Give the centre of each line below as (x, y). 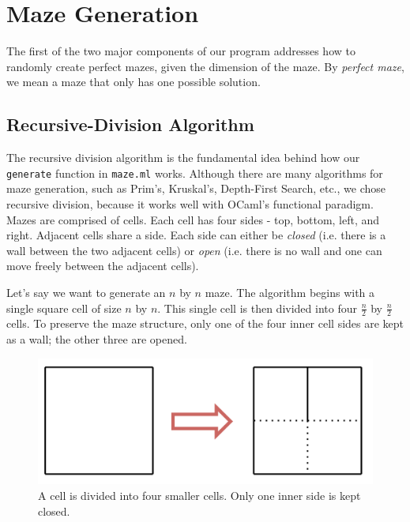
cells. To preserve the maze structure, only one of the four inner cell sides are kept (205, 323)
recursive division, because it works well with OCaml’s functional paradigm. (190, 203)
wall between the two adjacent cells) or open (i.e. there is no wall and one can (194, 250)
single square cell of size (64, 308)
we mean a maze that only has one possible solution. (134, 82)
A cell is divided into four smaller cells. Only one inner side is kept (199, 495)
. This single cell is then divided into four (257, 308)
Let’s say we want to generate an (86, 292)
